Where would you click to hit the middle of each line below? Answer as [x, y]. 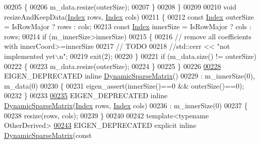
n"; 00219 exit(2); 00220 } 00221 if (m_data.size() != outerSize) [158, 56]
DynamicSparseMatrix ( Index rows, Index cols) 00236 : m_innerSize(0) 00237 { [126, 105]
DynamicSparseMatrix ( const [48, 135]
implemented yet [30, 56]
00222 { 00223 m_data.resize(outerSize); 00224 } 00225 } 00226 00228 [113, 66]
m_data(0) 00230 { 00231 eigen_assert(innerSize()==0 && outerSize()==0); [124, 85]
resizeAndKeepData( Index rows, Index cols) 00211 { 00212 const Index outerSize [129, 16]
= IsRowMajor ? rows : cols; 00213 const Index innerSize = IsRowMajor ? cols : [128, 26]
